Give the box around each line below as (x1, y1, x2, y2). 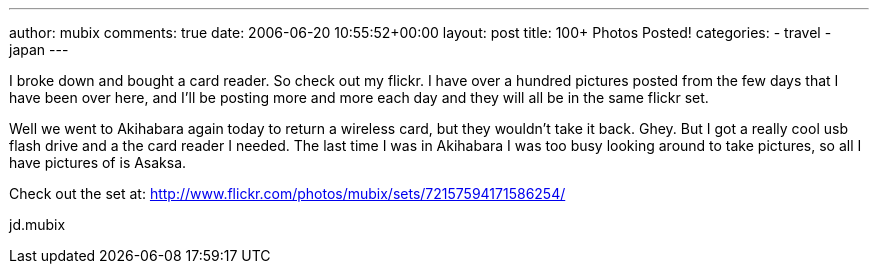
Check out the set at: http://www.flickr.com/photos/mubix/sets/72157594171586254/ (9, 185, 566, 202)
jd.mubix (9, 216, 66, 233)
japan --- (9, 41, 69, 58)
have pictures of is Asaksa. (9, 154, 187, 171)
